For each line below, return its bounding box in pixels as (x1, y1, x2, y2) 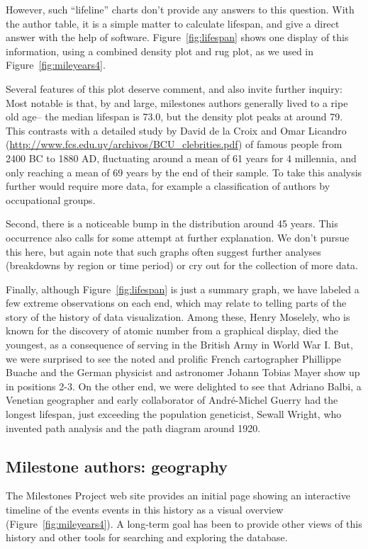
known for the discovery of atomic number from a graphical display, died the (6, 323, 338, 338)
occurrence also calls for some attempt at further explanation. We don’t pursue (6, 230, 350, 244)
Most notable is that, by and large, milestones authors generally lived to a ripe (6, 95, 348, 110)
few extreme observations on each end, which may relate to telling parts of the (6, 295, 347, 310)
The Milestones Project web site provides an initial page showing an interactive (6, 488, 351, 503)
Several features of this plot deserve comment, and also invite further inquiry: (6, 81, 343, 96)
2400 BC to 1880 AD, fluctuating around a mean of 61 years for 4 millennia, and (6, 150, 357, 165)
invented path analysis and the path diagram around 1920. (6, 420, 261, 435)
